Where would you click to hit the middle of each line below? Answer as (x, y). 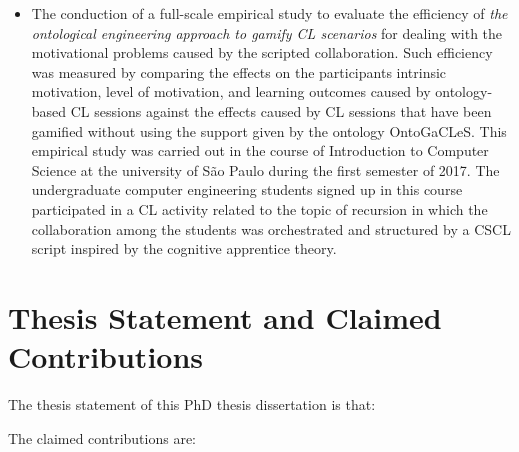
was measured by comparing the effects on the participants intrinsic (239, 71)
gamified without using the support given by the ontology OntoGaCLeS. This (269, 130)
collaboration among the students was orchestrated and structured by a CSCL (271, 228)
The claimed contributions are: (102, 437)
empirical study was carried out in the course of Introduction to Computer (260, 150)
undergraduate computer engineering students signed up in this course (247, 189)
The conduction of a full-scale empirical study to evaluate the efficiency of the (269, 13)
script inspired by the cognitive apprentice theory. (184, 248)
